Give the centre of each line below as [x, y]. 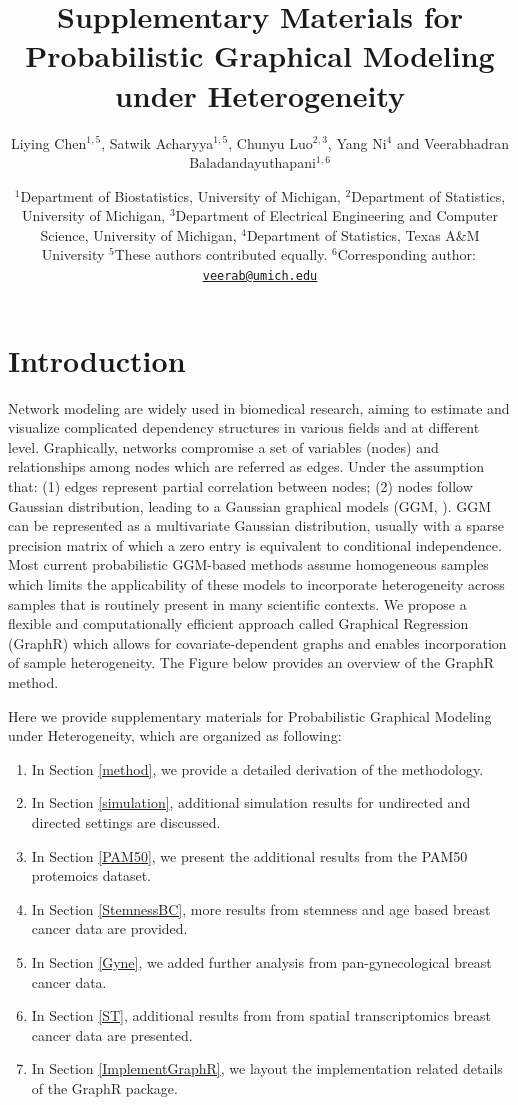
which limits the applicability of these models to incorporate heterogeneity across [256, 584]
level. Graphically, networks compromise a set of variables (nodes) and [223, 446]
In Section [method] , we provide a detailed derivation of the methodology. [257, 768]
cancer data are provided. [109, 928]
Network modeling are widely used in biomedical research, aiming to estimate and [259, 407]
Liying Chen [48, 142]
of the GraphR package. [104, 1087]
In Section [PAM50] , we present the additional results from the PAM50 [249, 855]
